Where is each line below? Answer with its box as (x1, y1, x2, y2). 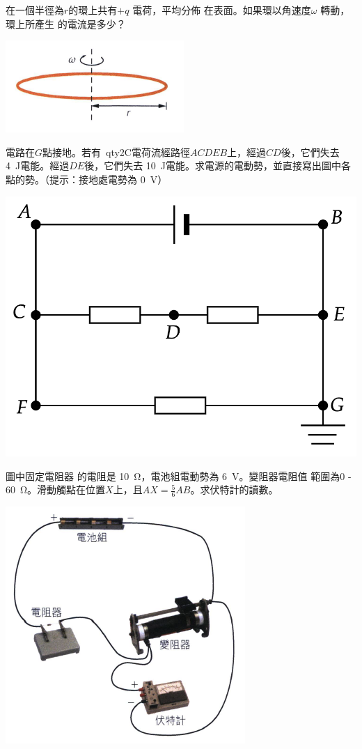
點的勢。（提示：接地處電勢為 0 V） (6, 171, 168, 186)
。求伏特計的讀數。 (190, 482, 278, 497)
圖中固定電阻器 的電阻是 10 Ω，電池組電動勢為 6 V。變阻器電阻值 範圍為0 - (6, 468, 352, 483)
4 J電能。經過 (6, 158, 70, 173)
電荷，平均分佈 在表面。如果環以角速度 (132, 3, 311, 17)
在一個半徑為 (6, 3, 64, 17)
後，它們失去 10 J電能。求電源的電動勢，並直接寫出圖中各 (84, 158, 351, 173)
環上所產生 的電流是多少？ (6, 16, 126, 31)
